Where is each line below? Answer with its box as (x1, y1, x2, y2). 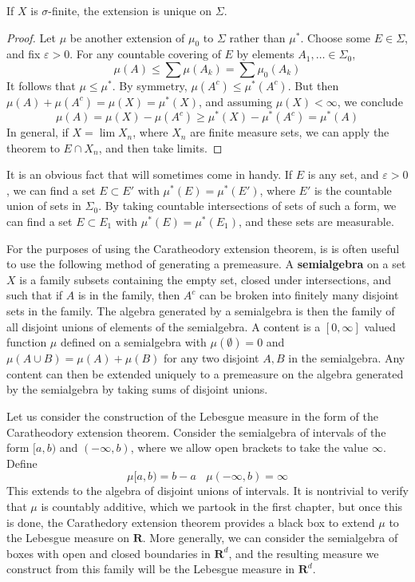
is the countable (314, 181, 392, 198)
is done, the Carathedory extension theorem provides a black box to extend (6, 513, 375, 530)
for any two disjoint (164, 350, 259, 366)
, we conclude (337, 93, 403, 109)
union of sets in (6, 197, 81, 214)
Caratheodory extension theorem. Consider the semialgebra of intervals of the (6, 423, 386, 440)
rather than (229, 29, 286, 46)
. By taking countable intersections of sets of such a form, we (98, 197, 397, 214)
